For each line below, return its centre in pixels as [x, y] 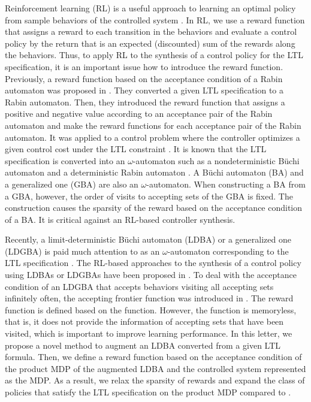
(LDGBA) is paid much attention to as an [82, 251]
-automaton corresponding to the [228, 251]
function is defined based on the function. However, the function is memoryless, [151, 309]
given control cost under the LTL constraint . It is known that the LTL [136, 149]
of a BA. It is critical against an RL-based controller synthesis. [120, 219]
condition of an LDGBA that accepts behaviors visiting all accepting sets [139, 286]
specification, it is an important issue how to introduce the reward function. [144, 66]
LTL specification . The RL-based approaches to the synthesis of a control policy [153, 263]
